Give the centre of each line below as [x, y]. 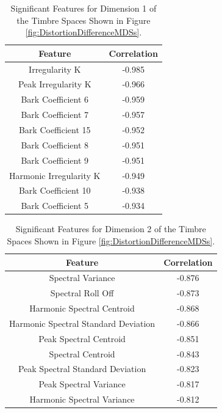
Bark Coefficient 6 [55, 99]
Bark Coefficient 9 [55, 160]
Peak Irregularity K [55, 84]
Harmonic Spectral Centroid [82, 308]
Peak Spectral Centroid [82, 338]
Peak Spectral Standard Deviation [82, 369]
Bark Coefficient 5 [55, 206]
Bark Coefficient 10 [55, 190]
